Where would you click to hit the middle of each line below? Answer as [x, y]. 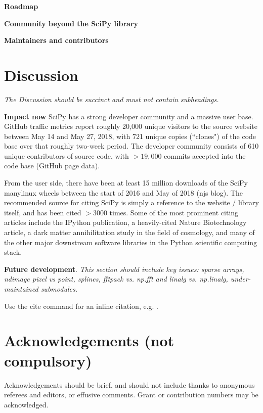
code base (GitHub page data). [52, 166]
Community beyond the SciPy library [71, 23]
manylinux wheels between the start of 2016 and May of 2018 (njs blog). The [123, 192]
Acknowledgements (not [89, 340]
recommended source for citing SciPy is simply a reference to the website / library [131, 202]
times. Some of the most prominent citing [174, 212]
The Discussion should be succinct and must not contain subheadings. [112, 99]
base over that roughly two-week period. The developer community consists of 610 [131, 146]
